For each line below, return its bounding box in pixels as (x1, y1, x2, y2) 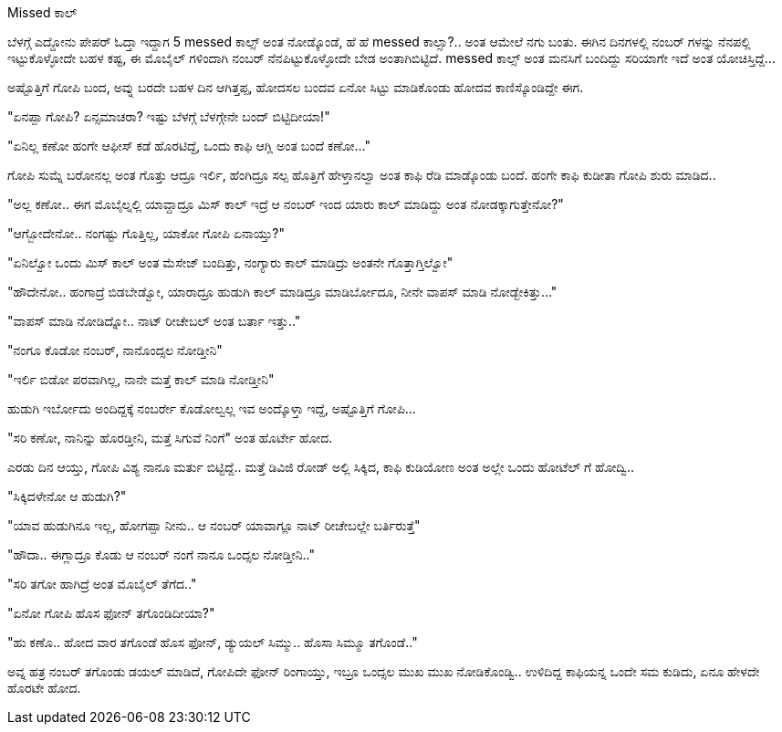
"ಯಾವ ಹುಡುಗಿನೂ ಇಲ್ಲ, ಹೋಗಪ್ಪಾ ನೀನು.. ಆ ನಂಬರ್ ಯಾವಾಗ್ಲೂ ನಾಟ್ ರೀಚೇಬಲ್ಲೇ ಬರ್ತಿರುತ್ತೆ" (7, 518, 421, 533)
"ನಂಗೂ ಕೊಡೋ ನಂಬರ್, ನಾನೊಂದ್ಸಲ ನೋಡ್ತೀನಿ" (7, 342, 223, 358)
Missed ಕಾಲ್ (7, 5, 78, 20)
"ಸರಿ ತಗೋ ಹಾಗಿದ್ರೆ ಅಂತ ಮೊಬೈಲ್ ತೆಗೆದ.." (7, 576, 197, 591)
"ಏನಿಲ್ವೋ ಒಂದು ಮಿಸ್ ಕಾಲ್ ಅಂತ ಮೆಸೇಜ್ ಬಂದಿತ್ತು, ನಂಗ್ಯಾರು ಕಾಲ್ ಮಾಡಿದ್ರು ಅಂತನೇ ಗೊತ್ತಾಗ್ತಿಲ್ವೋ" (7, 255, 454, 270)
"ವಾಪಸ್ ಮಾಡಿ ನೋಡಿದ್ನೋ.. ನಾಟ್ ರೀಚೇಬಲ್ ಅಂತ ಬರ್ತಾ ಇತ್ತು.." (7, 313, 301, 329)
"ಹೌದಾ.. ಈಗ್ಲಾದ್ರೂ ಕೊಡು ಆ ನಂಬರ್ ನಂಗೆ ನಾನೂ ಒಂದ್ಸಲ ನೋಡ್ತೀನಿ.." (7, 547, 315, 562)
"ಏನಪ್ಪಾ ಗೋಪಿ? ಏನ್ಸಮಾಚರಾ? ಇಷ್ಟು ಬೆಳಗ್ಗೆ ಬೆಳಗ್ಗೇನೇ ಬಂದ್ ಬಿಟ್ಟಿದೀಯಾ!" (7, 109, 330, 124)
